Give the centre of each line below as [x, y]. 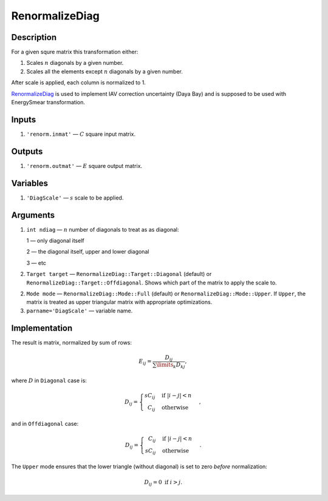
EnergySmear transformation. [48, 103]
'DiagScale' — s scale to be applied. [75, 198]
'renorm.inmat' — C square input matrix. [81, 134]
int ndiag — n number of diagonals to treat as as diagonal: [103, 229]
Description [34, 37]
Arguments [33, 215]
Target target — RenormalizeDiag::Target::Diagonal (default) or [119, 274]
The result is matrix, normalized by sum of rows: [72, 342]
